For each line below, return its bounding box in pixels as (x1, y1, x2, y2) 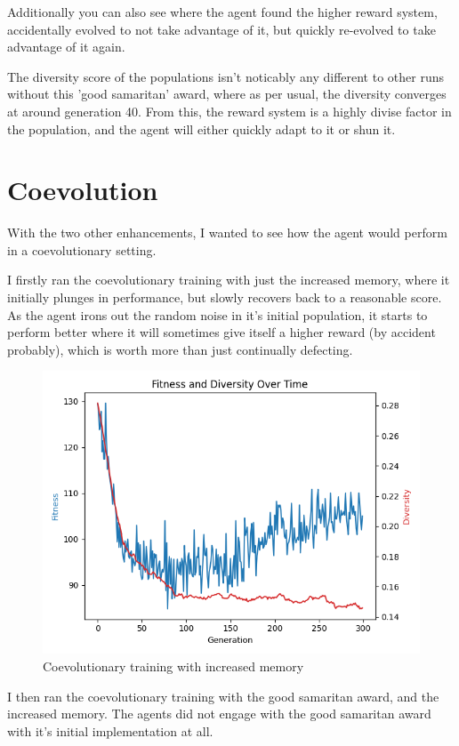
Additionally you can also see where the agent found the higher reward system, (7, 3, 438, 20)
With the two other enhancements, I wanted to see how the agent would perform (7, 223, 447, 242)
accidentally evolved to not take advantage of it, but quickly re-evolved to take (7, 20, 436, 38)
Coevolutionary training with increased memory (43, 657, 304, 676)
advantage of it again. (7, 37, 125, 56)
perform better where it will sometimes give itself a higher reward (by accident (7, 323, 436, 341)
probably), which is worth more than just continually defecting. (7, 340, 353, 358)
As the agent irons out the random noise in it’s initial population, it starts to (7, 305, 428, 324)
